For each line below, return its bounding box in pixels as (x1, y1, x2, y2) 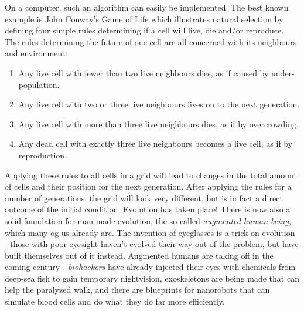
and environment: (5, 47, 68, 59)
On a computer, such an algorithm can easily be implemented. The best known (5, 1, 289, 13)
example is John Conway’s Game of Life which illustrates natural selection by (5, 12, 283, 25)
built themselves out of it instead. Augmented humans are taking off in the (5, 249, 274, 261)
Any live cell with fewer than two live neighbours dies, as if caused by (18, 66, 269, 79)
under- (271, 66, 295, 79)
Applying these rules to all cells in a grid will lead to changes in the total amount (5, 168, 297, 181)
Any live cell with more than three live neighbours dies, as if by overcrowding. (18, 117, 299, 130)
